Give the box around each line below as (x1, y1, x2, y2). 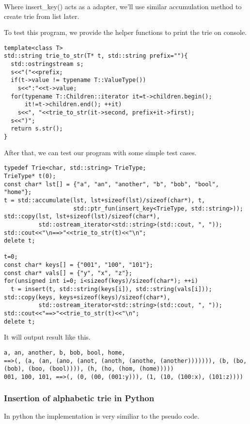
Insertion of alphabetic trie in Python (4, 391, 155, 404)
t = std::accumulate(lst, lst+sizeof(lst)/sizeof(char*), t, (4, 196, 205, 204)
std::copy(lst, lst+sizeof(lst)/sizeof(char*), (4, 213, 160, 220)
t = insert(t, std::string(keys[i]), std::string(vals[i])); (11, 286, 212, 293)
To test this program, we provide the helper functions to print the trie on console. (4, 27, 247, 37)
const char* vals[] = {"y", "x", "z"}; (4, 269, 132, 277)
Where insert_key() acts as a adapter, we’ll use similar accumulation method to (4, 1, 242, 11)
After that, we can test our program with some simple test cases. (4, 147, 197, 157)
